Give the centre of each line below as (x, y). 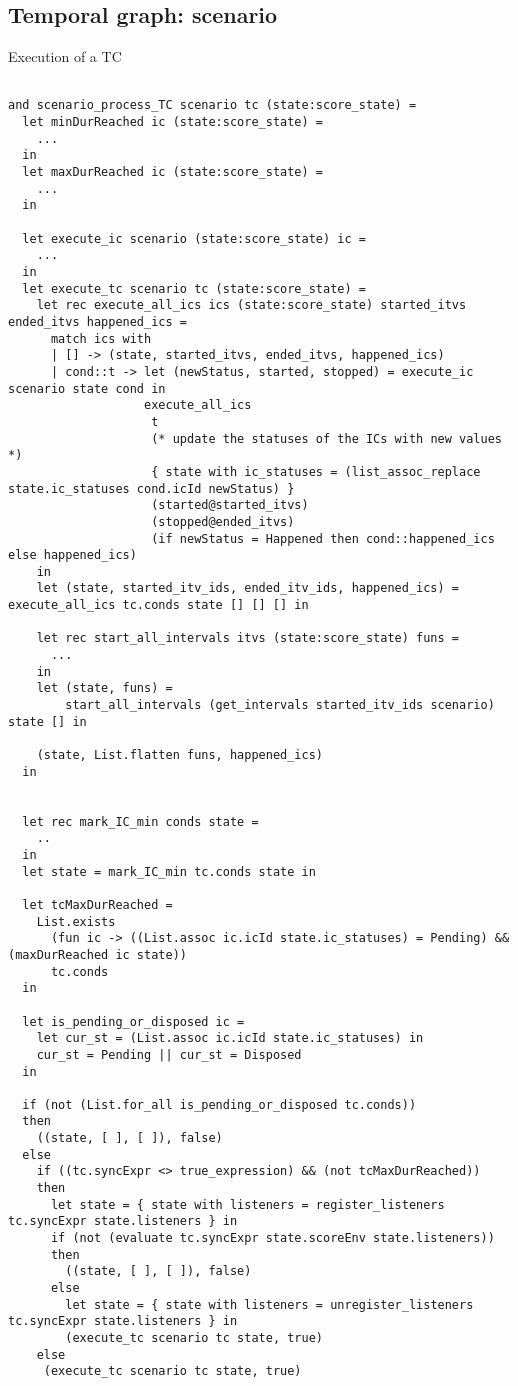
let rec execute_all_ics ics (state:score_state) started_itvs (251, 305)
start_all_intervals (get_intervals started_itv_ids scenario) (280, 705)
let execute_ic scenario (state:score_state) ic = (194, 238)
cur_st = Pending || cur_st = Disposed (169, 1054)
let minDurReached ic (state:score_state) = (172, 122)
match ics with (101, 338)
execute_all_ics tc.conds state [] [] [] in (158, 605)
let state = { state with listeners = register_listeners (247, 1204)
